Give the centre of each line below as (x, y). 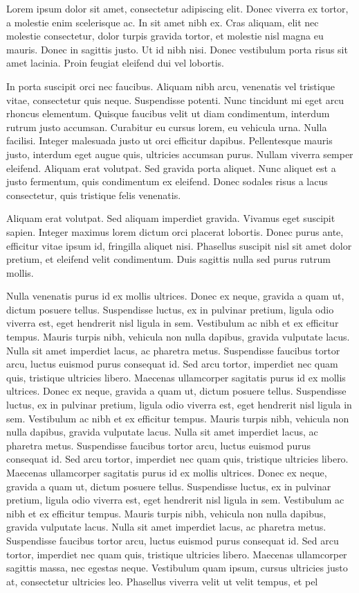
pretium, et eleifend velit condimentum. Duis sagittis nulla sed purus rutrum (168, 259)
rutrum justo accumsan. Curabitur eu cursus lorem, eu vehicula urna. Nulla (167, 127)
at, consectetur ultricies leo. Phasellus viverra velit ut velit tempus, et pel (162, 581)
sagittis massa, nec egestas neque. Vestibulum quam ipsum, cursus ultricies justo (177, 568)
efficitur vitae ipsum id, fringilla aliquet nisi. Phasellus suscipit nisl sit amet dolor (179, 245)
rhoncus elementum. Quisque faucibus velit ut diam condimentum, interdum (168, 113)
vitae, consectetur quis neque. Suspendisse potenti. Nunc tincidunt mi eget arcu (175, 100)
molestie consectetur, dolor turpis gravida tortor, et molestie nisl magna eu (165, 36)
